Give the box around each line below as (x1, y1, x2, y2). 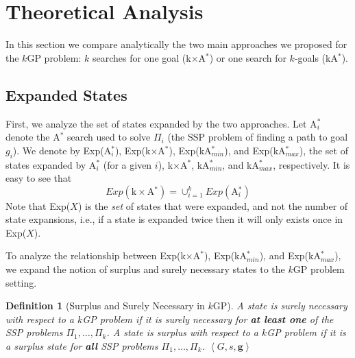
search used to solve (67, 130, 151, 144)
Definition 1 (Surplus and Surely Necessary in (5, 298, 205, 313)
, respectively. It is (273, 157, 350, 171)
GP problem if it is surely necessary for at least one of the (82, 311, 334, 326)
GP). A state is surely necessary (212, 298, 347, 313)
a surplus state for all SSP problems (5, 339, 158, 353)
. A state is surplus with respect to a (106, 325, 258, 339)
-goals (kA (294, 50, 338, 64)
